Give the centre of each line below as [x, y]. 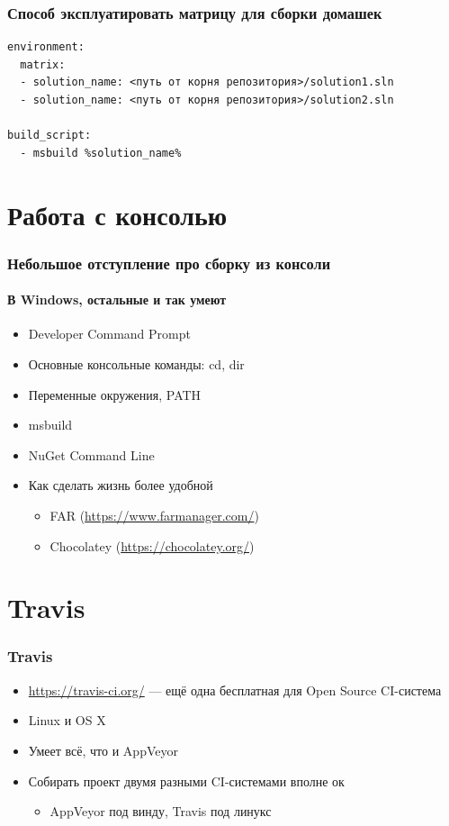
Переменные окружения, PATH [115, 394]
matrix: [43, 64]
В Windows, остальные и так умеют [117, 300]
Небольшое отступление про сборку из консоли [169, 263]
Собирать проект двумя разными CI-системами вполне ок [186, 781]
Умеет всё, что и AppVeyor [103, 750]
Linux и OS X [67, 720]
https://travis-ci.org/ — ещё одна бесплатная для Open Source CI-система [235, 690]
